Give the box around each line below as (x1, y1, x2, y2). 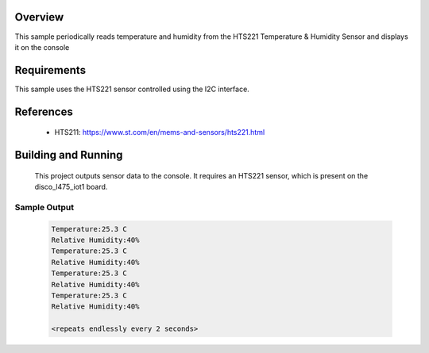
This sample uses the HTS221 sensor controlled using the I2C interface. (14, 84, 249, 94)
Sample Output (14, 201, 75, 213)
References (14, 105, 73, 118)
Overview (14, 10, 64, 24)
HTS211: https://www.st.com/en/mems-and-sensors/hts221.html (54, 128, 265, 137)
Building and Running (14, 148, 123, 162)
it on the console (14, 42, 70, 52)
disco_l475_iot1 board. (34, 182, 108, 192)
